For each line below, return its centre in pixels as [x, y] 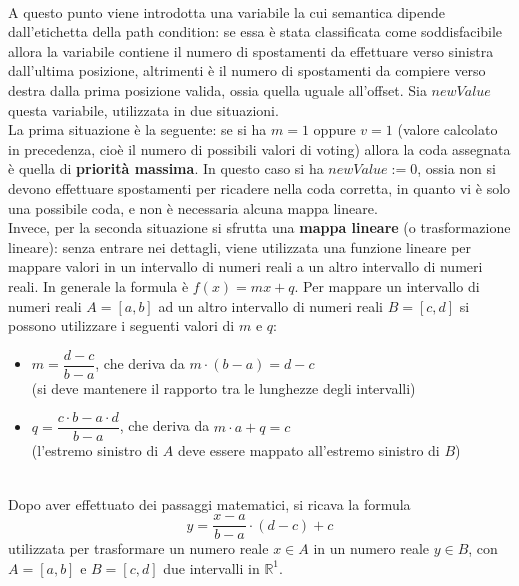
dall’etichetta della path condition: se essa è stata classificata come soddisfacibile [255, 31]
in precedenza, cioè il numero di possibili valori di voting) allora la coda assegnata [259, 148]
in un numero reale [371, 548]
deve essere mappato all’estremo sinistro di [308, 450]
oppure [334, 129]
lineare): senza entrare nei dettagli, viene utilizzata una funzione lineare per [240, 246]
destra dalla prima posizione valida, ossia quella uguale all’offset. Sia [217, 89]
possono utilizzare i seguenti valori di [121, 325]
